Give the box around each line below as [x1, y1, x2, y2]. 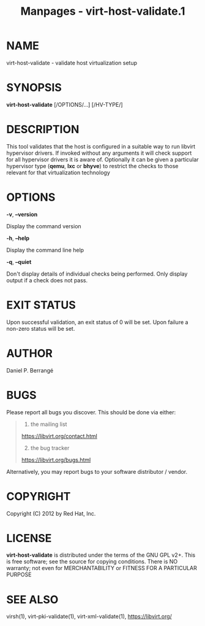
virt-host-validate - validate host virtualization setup [6, 59, 138, 66]
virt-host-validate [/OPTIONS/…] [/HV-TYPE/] [6, 101, 124, 108]
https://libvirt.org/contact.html [21, 432, 98, 439]
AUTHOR [6, 346, 53, 360]
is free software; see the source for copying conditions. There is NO [6, 558, 178, 565]
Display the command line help [6, 246, 84, 253]
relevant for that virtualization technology [6, 169, 110, 176]
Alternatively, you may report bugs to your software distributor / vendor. [6, 468, 188, 475]
